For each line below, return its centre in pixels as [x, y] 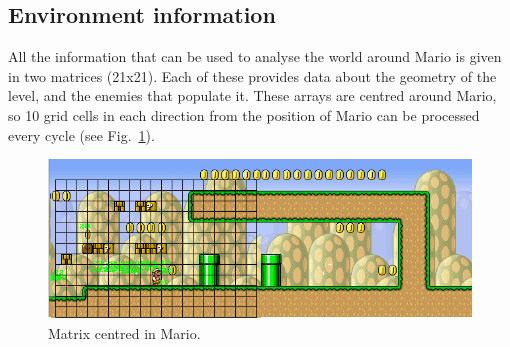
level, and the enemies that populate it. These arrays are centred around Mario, [252, 95]
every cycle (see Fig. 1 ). [81, 134]
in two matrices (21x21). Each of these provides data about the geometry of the [252, 75]
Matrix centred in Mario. [124, 332]
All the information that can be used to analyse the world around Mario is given [255, 56]
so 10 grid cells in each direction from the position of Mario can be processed [244, 114]
